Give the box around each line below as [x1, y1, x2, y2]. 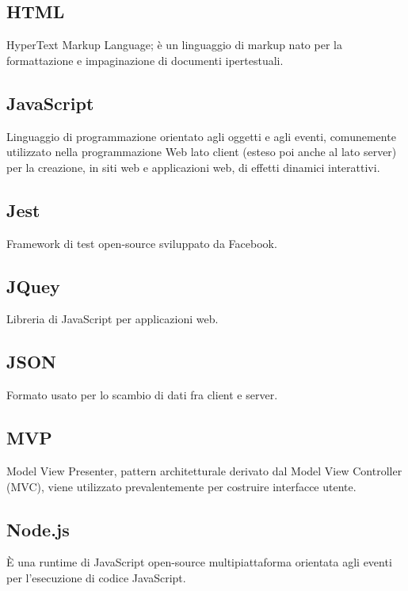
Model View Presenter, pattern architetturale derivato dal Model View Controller [6, 462, 402, 479]
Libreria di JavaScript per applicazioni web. [6, 311, 219, 327]
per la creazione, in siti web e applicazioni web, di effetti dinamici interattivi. [6, 158, 380, 175]
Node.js [6, 517, 70, 541]
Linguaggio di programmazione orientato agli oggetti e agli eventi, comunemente [6, 128, 396, 144]
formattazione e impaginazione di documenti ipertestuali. [6, 51, 284, 68]
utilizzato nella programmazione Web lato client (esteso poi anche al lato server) [6, 143, 397, 160]
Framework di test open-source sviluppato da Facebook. [6, 234, 277, 251]
